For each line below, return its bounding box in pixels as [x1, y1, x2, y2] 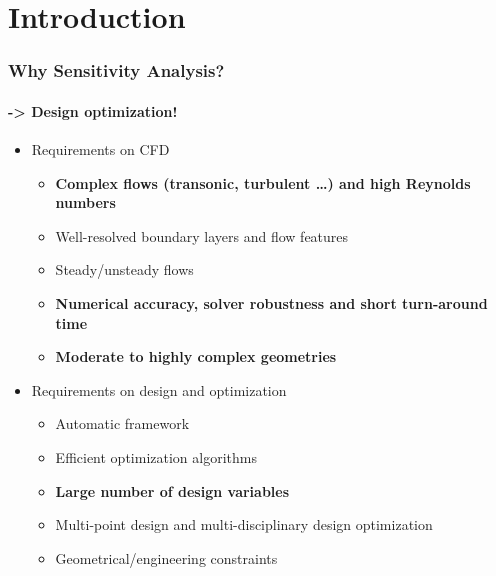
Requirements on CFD [31, 139, 170, 160]
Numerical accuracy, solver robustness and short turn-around [55, 292, 488, 313]
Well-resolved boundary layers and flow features [55, 225, 349, 246]
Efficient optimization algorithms [55, 446, 257, 467]
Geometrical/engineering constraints [55, 547, 278, 568]
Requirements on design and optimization [31, 379, 287, 400]
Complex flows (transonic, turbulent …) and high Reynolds [55, 172, 471, 193]
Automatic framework [55, 413, 190, 434]
